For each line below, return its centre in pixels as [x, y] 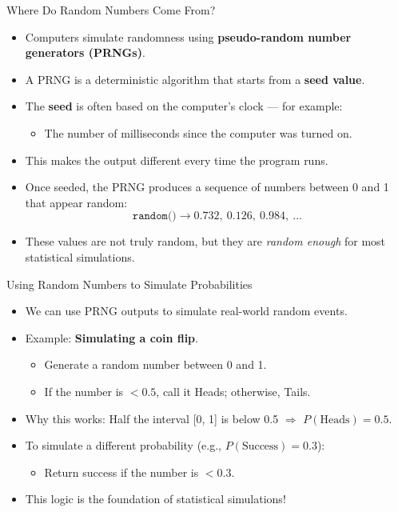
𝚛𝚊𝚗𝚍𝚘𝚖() [154, 216]
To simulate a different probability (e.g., [123, 445]
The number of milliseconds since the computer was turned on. [198, 132]
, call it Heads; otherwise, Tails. [233, 391]
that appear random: [76, 202]
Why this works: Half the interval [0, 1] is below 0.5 [152, 418]
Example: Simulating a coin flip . [111, 337]
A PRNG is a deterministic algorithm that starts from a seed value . [195, 79]
